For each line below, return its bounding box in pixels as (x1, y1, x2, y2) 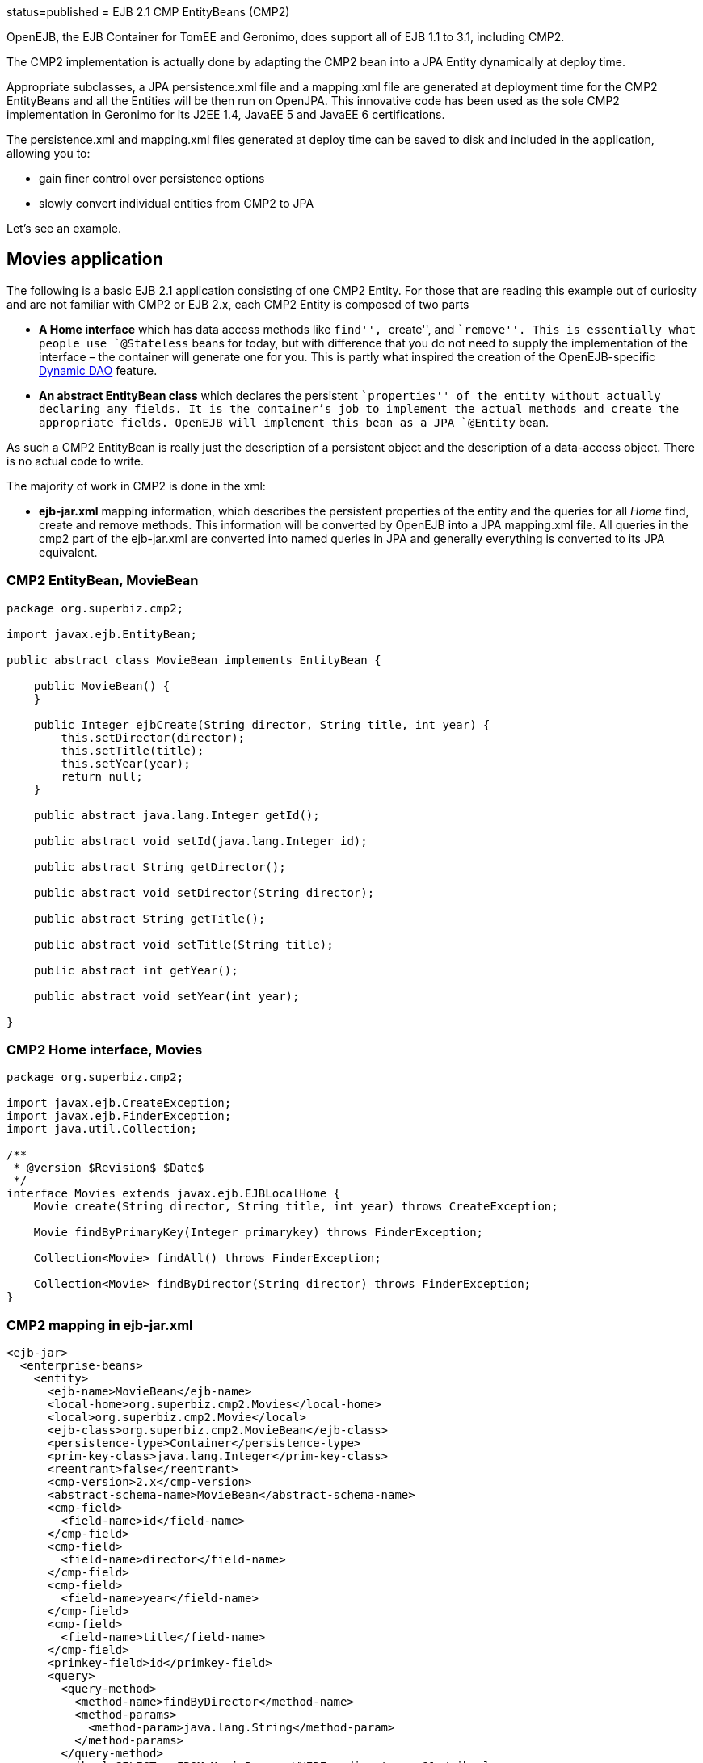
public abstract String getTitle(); (33, 911, 266, 925)
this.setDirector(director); (61, 730, 246, 744)
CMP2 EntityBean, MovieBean (6, 572, 199, 589)
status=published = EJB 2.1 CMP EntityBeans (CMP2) (6, 5, 290, 19)
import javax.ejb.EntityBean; (6, 627, 198, 641)
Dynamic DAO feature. (39, 363, 158, 377)
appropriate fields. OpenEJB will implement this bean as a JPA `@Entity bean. (39, 414, 549, 429)
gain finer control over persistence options (39, 171, 265, 185)
